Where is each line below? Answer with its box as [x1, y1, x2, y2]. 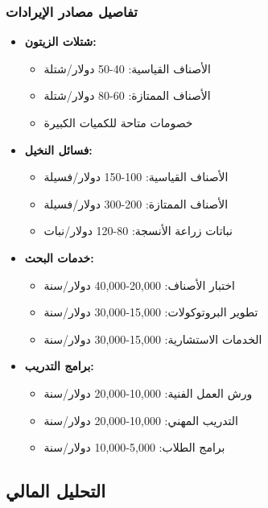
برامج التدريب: [24, 357, 94, 374]
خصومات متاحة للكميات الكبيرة [43, 114, 193, 130]
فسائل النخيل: [24, 141, 93, 158]
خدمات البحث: [24, 249, 94, 266]
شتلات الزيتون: [24, 33, 97, 50]
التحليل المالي [6, 478, 106, 503]
